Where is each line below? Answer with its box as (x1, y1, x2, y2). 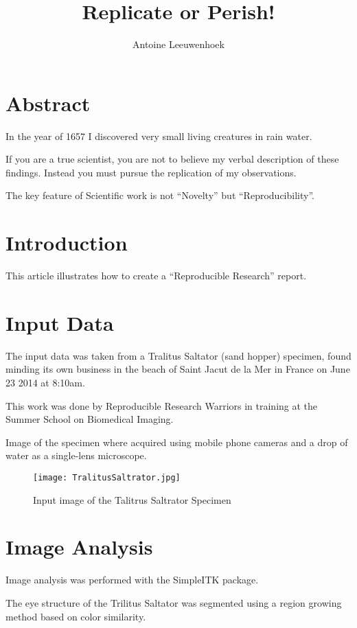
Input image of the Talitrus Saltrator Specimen (33, 492, 231, 507)
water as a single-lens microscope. (5, 448, 147, 463)
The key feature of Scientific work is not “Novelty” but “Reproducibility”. (5, 188, 314, 202)
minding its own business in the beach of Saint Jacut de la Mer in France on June (5, 362, 350, 376)
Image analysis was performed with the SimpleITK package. (5, 572, 259, 587)
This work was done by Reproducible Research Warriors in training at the (5, 398, 318, 412)
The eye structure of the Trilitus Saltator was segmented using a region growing (5, 596, 342, 609)
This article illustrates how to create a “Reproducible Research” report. (5, 268, 307, 283)
